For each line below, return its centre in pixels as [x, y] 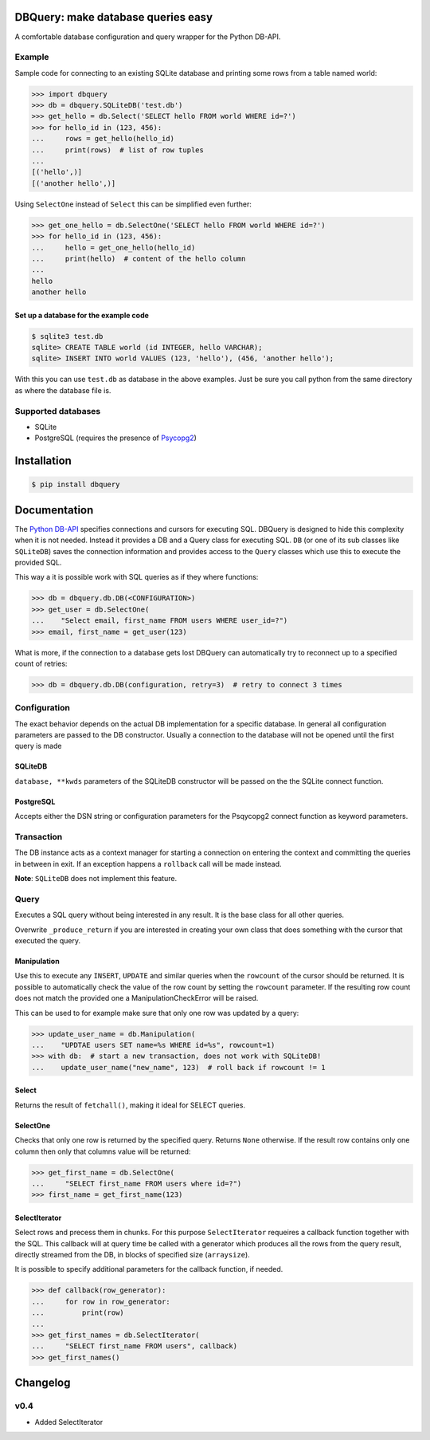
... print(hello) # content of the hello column [139, 258]
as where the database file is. [63, 390]
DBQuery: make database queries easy [114, 17]
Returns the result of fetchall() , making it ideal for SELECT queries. [130, 1105]
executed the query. [48, 941]
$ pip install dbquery [76, 485]
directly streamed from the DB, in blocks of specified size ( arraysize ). [132, 1255]
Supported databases [58, 411]
